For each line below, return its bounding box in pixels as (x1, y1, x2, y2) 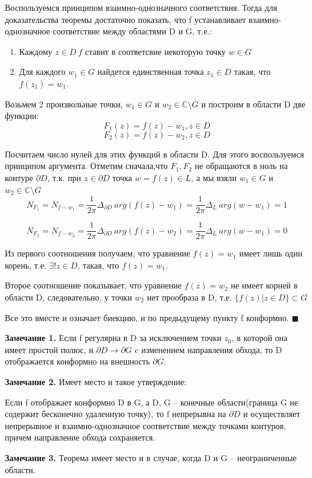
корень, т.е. (5, 258, 46, 271)
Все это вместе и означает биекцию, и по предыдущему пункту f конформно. (5, 311, 289, 323)
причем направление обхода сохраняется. (5, 431, 156, 444)
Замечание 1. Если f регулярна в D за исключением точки (5, 331, 221, 344)
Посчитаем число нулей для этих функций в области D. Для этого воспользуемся (5, 147, 304, 160)
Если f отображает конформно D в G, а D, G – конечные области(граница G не (5, 395, 299, 408)
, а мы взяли (191, 171, 237, 183)
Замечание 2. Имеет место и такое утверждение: (5, 375, 186, 387)
